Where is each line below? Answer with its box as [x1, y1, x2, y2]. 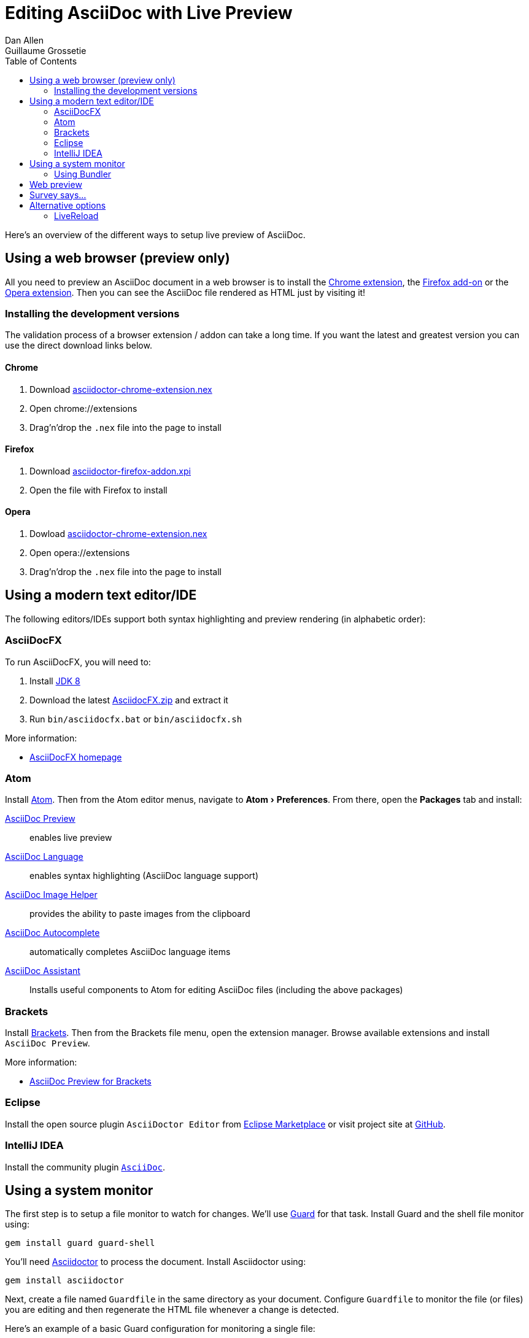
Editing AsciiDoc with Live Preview [5, 2, 293, 23]
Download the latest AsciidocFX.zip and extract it [29, 694, 228, 705]
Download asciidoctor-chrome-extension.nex [29, 384, 212, 395]
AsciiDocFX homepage [29, 751, 122, 762]
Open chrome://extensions [29, 403, 137, 414]
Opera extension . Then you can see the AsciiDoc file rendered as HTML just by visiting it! [5, 287, 366, 298]
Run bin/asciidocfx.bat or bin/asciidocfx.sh [29, 713, 242, 724]
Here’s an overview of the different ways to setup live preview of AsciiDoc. [5, 229, 306, 240]
